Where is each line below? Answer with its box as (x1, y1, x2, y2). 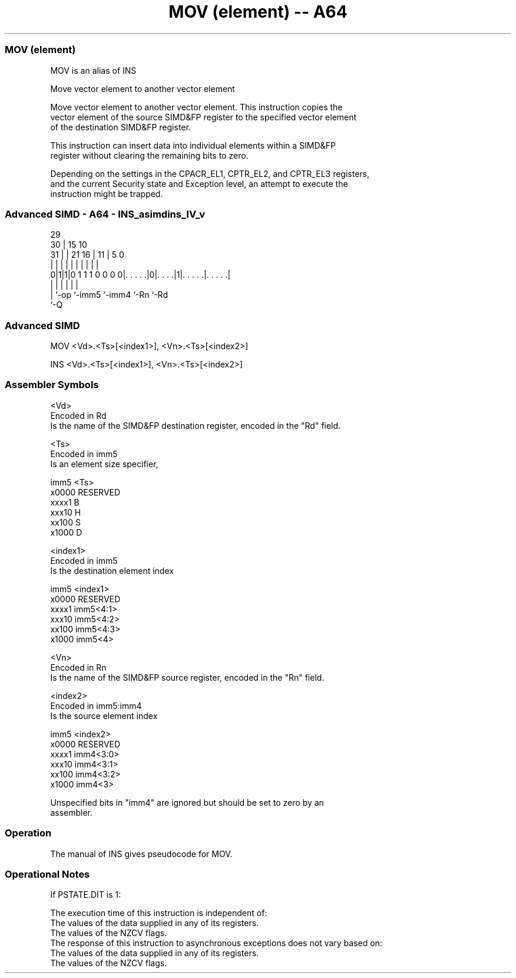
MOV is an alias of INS (50, 65, 137, 76)
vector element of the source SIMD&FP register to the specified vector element (50, 111, 357, 122)
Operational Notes (5, 868, 90, 880)
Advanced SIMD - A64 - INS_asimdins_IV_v (5, 208, 206, 220)
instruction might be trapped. (50, 188, 163, 199)
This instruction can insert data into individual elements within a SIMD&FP (50, 140, 336, 150)
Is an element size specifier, (50, 458, 158, 469)
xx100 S (50, 517, 81, 527)
